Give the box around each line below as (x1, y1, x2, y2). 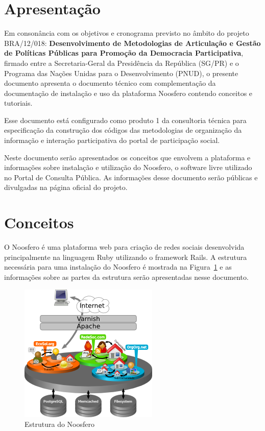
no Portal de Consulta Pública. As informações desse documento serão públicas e (4, 172, 258, 182)
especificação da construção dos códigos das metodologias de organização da (4, 125, 242, 135)
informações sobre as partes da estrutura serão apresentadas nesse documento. (4, 271, 249, 282)
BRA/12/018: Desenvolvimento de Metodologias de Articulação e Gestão (4, 37, 261, 48)
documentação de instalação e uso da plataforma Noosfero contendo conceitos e (4, 87, 253, 98)
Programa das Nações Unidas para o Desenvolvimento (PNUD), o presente (4, 67, 238, 78)
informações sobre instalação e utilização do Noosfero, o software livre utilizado (4, 162, 252, 173)
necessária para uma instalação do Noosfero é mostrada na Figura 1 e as (4, 261, 232, 272)
